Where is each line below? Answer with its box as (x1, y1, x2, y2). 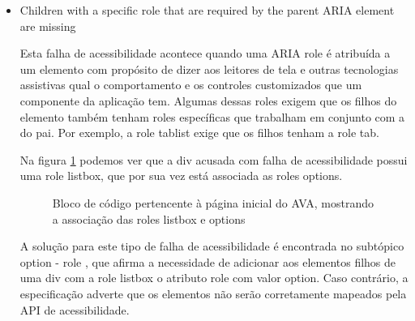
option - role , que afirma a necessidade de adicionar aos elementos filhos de (19, 253, 396, 270)
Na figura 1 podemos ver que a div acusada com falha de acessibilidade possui (19, 151, 408, 168)
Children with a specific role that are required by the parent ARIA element (19, 2, 395, 18)
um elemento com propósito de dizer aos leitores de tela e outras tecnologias (19, 60, 399, 77)
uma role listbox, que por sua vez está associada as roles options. (19, 167, 343, 184)
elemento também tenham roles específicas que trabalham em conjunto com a (19, 108, 405, 125)
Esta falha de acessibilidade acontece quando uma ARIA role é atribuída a (19, 45, 391, 62)
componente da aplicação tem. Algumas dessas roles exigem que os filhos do (19, 92, 397, 109)
